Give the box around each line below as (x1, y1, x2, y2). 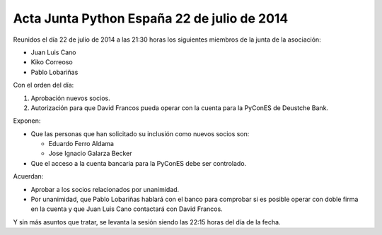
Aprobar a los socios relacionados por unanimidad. (30, 185, 180, 193)
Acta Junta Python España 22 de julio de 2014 (13, 11, 289, 26)
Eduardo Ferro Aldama (48, 140, 115, 148)
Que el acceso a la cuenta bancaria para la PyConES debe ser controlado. (30, 159, 247, 167)
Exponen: (13, 116, 41, 125)
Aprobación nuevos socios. (30, 94, 110, 102)
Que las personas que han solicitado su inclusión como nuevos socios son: (30, 129, 250, 138)
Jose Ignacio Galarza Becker (48, 149, 132, 158)
